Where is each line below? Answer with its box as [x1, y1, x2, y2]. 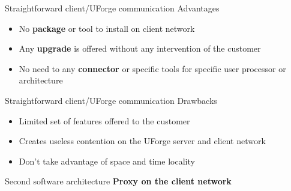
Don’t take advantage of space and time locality [19, 154, 195, 167]
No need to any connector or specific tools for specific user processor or [19, 62, 286, 74]
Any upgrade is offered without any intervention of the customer [19, 42, 261, 55]
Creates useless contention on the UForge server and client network [19, 135, 266, 147]
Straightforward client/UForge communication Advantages [5, 2, 220, 14]
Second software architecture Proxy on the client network [5, 175, 232, 187]
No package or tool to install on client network [19, 22, 195, 34]
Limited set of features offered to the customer [19, 114, 190, 127]
